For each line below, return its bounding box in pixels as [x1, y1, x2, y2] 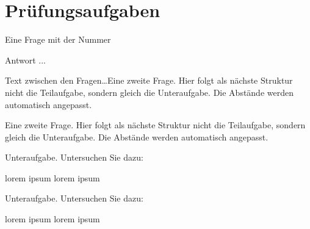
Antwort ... [5, 53, 46, 66]
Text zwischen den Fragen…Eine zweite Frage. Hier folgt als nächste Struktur [5, 74, 293, 87]
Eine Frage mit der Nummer [5, 33, 111, 46]
